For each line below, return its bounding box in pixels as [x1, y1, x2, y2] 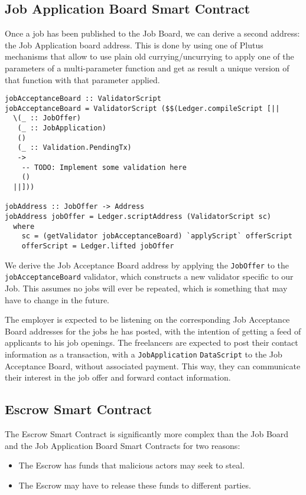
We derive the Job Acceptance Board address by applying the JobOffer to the [5, 258, 289, 271]
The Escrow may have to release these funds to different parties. [18, 478, 251, 491]
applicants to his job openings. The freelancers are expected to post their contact [5, 336, 298, 349]
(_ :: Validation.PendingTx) [17, 143, 132, 152]
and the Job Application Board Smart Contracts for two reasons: [5, 439, 240, 451]
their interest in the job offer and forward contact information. [5, 371, 231, 383]
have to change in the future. [5, 293, 109, 306]
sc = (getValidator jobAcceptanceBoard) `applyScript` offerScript [21, 232, 292, 241]
